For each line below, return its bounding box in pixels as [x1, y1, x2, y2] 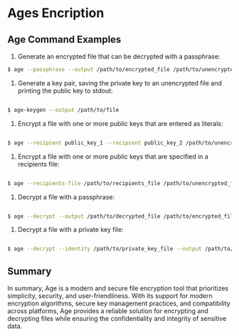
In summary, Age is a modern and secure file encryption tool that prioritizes [7, 284, 229, 293]
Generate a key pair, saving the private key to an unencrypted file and [17, 78, 223, 87]
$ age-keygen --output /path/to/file [7, 106, 119, 113]
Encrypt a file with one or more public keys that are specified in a [17, 152, 208, 161]
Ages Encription [7, 5, 105, 21]
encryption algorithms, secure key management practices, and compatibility [7, 299, 231, 308]
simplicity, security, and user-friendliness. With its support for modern [7, 292, 213, 300]
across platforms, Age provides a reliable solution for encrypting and [7, 307, 208, 315]
